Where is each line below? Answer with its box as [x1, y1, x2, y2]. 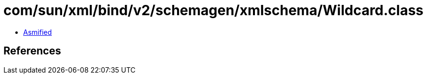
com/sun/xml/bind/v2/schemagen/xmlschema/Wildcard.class [3, 2, 424, 19]
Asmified [23, 27, 52, 36]
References [3, 45, 61, 57]
